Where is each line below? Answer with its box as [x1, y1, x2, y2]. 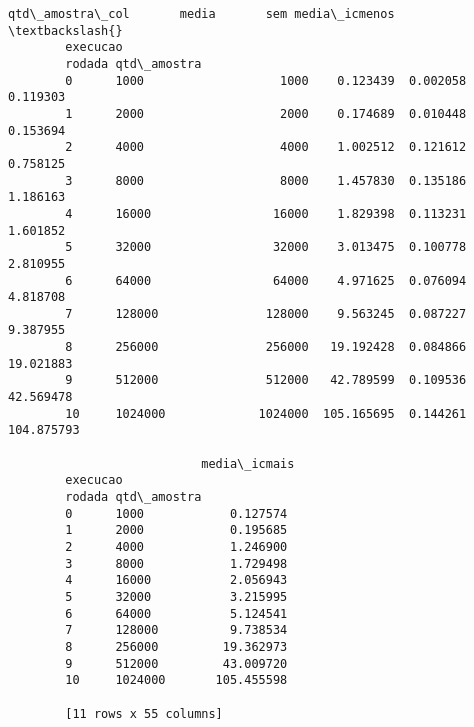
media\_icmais [201, 456, 295, 471]
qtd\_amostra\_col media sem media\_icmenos [8, 7, 395, 21]
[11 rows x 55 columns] [65, 706, 223, 721]
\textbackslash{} [8, 23, 123, 38]
